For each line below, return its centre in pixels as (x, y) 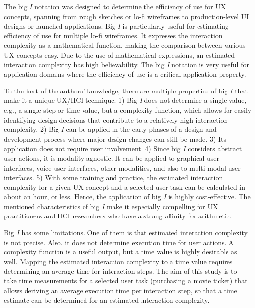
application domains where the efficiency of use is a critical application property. (125, 74)
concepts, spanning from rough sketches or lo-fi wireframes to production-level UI (127, 16)
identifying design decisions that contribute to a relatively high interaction (116, 119)
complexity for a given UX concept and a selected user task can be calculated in (125, 187)
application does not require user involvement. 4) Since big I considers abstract (123, 148)
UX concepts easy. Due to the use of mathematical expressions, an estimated (120, 54)
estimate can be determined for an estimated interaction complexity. (107, 300)
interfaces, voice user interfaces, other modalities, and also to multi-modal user (122, 168)
